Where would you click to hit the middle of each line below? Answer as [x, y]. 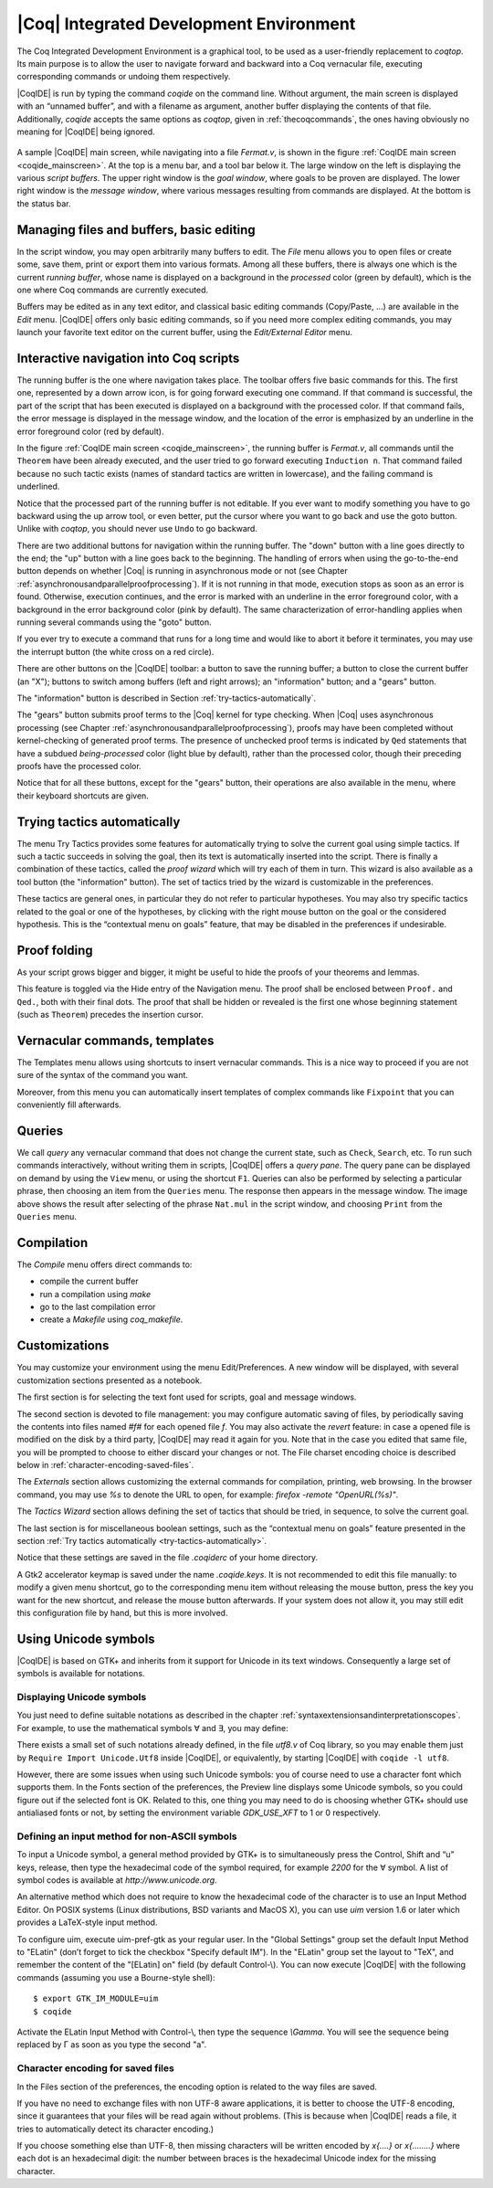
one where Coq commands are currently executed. [113, 290]
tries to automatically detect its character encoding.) [115, 2129]
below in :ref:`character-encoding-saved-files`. [105, 1465]
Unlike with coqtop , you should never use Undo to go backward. [137, 529]
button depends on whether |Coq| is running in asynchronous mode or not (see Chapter [182, 571]
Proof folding [55, 950]
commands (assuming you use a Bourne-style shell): [116, 1977]
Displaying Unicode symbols [82, 1697]
